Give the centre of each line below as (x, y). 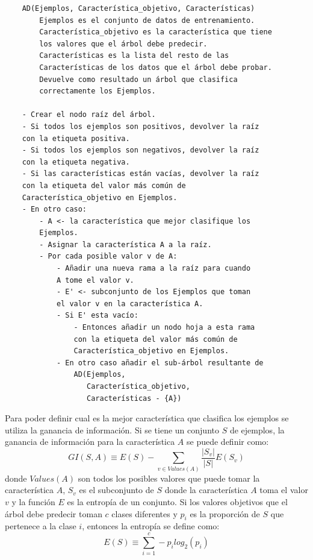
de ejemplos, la (257, 429)
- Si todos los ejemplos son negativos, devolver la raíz (141, 150)
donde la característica (206, 490)
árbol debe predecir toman (54, 513)
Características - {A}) (134, 398)
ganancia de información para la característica (90, 442)
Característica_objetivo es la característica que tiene (156, 32)
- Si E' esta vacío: (97, 316)
